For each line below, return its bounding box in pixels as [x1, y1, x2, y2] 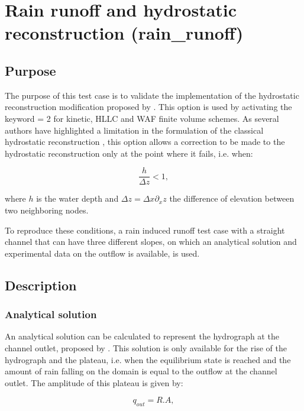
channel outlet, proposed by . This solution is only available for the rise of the [5, 341, 287, 354]
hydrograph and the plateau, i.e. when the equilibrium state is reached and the [5, 353, 291, 365]
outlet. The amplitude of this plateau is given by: [5, 376, 183, 389]
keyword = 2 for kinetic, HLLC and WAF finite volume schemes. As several [5, 112, 279, 124]
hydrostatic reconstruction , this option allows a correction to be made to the [5, 135, 285, 148]
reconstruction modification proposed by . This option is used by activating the [5, 101, 292, 113]
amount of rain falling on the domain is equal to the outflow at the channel [5, 365, 277, 377]
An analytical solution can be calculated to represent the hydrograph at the [5, 330, 279, 342]
